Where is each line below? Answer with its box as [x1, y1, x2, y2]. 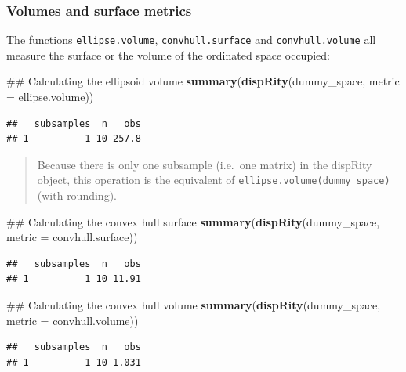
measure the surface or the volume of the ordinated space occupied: [6, 46, 330, 63]
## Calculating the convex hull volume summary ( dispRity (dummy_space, [6, 297, 381, 313]
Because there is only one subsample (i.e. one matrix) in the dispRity [37, 156, 372, 172]
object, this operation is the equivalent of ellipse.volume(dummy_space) [37, 172, 390, 188]
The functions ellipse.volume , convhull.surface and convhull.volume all [6, 31, 376, 48]
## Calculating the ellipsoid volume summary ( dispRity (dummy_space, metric [6, 73, 400, 89]
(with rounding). [37, 187, 117, 204]
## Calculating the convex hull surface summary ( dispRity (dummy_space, [6, 213, 380, 229]
